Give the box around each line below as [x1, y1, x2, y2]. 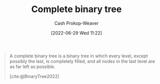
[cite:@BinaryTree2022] [9, 73, 60, 79]
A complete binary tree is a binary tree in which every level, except [9, 53, 148, 59]
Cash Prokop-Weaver [54, 20, 99, 26]
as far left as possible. [9, 63, 56, 69]
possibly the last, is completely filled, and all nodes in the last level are [9, 58, 155, 64]
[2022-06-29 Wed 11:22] [51, 30, 102, 36]
